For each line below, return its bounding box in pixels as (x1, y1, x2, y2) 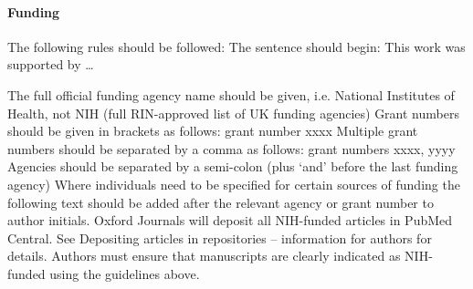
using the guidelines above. (49, 263, 200, 283)
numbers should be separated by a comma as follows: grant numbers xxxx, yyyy (7, 139, 456, 158)
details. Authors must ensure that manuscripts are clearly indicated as (7, 246, 401, 265)
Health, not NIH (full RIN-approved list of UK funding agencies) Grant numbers (7, 103, 459, 122)
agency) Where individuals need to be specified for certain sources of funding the (7, 174, 460, 193)
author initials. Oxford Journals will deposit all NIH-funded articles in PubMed (7, 211, 453, 230)
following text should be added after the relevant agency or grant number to (7, 192, 434, 212)
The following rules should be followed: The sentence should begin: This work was (7, 36, 466, 56)
